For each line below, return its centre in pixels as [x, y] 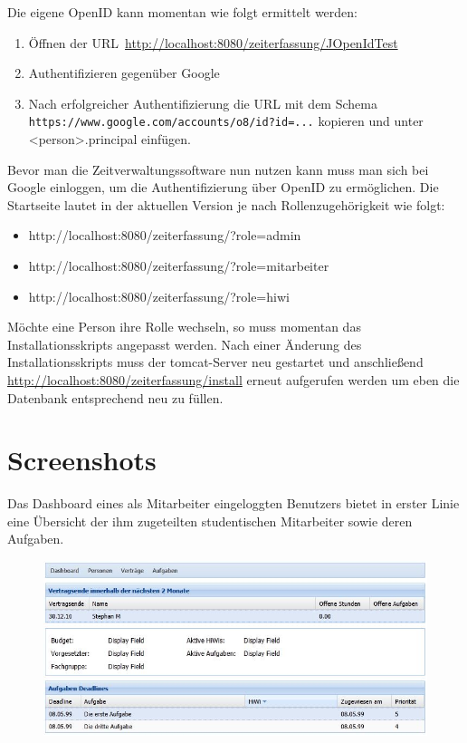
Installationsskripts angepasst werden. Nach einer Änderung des [185, 344]
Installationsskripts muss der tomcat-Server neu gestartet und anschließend [215, 362]
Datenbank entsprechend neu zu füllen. [115, 397]
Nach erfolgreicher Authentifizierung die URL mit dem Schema [203, 103]
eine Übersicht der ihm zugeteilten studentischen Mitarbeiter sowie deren [210, 521]
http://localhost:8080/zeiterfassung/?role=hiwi [159, 296]
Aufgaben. [36, 539]
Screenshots [82, 460]
